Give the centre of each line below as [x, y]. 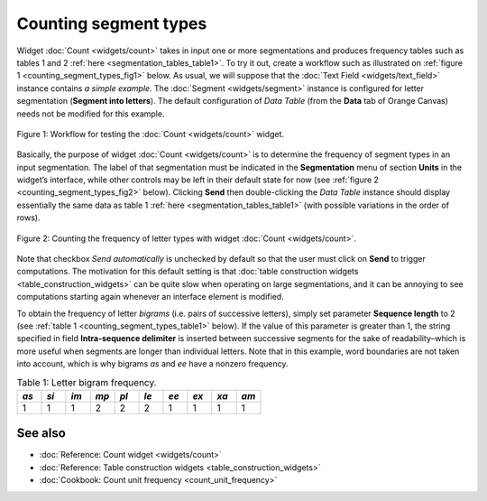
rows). [28, 218]
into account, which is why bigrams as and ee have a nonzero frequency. [152, 364]
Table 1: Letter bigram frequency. [87, 382]
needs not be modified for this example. [91, 114]
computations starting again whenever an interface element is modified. [150, 297]
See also [41, 433]
